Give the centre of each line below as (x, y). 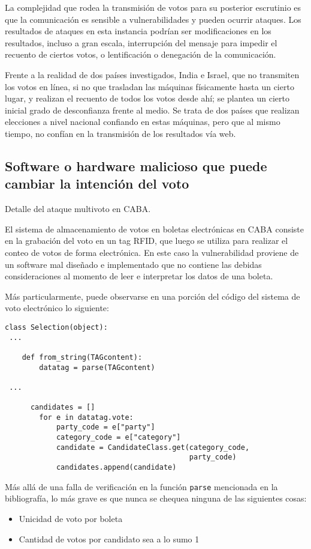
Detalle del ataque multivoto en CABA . (78, 209)
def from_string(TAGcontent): (82, 357)
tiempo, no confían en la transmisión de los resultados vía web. (120, 133)
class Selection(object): (56, 327)
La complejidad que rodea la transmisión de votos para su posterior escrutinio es (153, 7)
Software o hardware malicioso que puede (136, 165)
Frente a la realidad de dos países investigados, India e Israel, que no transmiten (152, 74)
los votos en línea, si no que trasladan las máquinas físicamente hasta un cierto (150, 86)
